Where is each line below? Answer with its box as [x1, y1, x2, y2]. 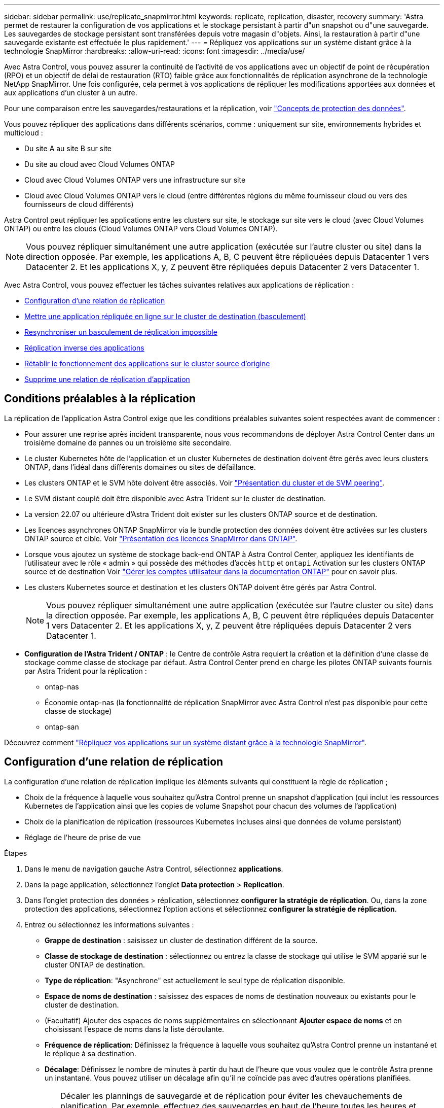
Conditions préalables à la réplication [4, 392, 196, 405]
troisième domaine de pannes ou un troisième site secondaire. [24, 438, 232, 447]
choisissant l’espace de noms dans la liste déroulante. [45, 1024, 225, 1033]
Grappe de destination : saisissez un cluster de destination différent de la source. [45, 936, 318, 945]
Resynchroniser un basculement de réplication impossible [24, 328, 217, 336]
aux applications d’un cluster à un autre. [4, 88, 137, 97]
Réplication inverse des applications [24, 343, 144, 352]
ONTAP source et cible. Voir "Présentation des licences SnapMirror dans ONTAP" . [24, 534, 298, 543]
